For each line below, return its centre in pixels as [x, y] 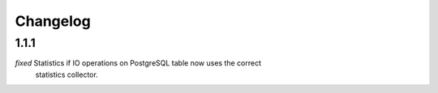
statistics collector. [67, 74]
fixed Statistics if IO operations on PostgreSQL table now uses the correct [138, 63]
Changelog [53, 21]
